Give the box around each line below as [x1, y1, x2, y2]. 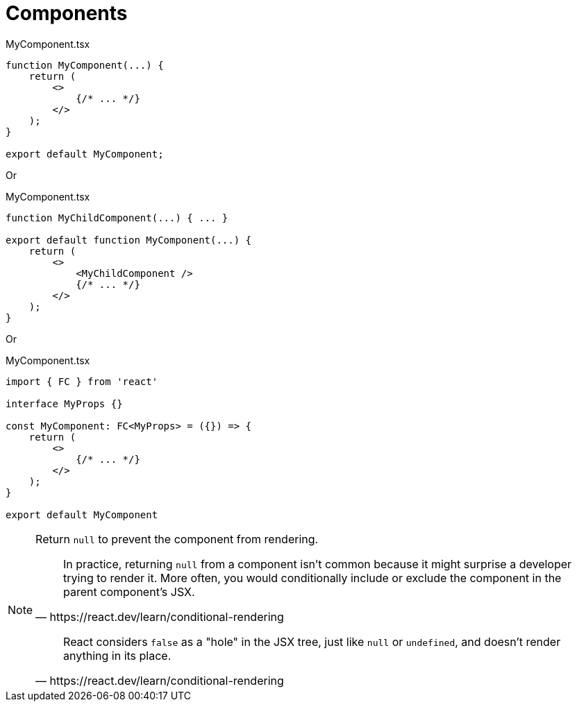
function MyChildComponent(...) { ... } [6, 212, 228, 223]
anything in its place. [63, 648, 172, 663]
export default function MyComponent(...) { [6, 234, 252, 246]
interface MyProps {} [6, 398, 123, 409]
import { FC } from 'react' [6, 375, 158, 387]
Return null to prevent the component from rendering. [35, 531, 319, 546]
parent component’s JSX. [63, 584, 195, 599]
